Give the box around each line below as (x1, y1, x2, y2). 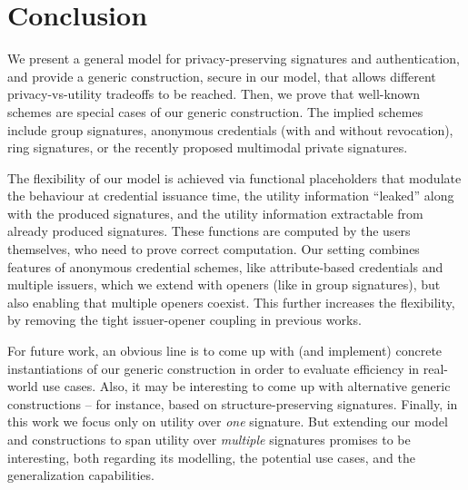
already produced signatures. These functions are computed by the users (7, 221, 411, 240)
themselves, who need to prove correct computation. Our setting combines (7, 240, 420, 259)
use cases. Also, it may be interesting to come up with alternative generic (42, 377, 451, 396)
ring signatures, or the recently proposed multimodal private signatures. (7, 138, 408, 157)
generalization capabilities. (7, 465, 154, 485)
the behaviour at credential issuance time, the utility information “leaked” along (7, 186, 454, 205)
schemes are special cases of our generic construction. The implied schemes (7, 102, 423, 121)
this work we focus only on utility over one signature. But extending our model (7, 412, 448, 431)
